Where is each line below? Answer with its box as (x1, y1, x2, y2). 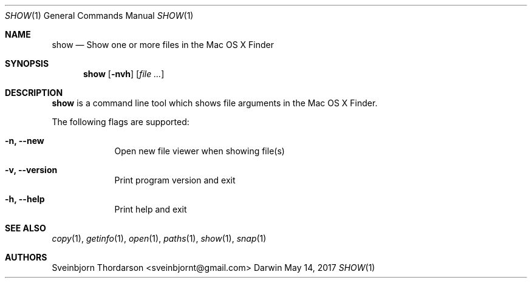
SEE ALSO (5, 223, 46, 233)
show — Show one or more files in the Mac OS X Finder (52, 39, 274, 50)
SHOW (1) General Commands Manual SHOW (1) (5, 10, 194, 21)
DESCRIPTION (5, 87, 63, 98)
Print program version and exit (114, 175, 236, 185)
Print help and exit (114, 204, 187, 214)
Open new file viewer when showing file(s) (114, 146, 285, 156)
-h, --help (5, 194, 45, 204)
